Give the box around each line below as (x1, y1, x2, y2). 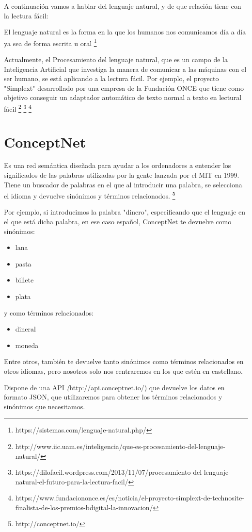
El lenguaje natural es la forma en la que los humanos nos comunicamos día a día (4, 27, 246, 37)
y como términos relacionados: (4, 307, 94, 317)
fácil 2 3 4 (4, 102, 31, 114)
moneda (15, 340, 39, 350)
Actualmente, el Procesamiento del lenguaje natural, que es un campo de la (4, 54, 228, 65)
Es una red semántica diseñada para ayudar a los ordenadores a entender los (4, 160, 231, 170)
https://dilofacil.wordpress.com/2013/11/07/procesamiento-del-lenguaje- (15, 467, 231, 477)
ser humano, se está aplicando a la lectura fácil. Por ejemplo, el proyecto (4, 73, 219, 83)
